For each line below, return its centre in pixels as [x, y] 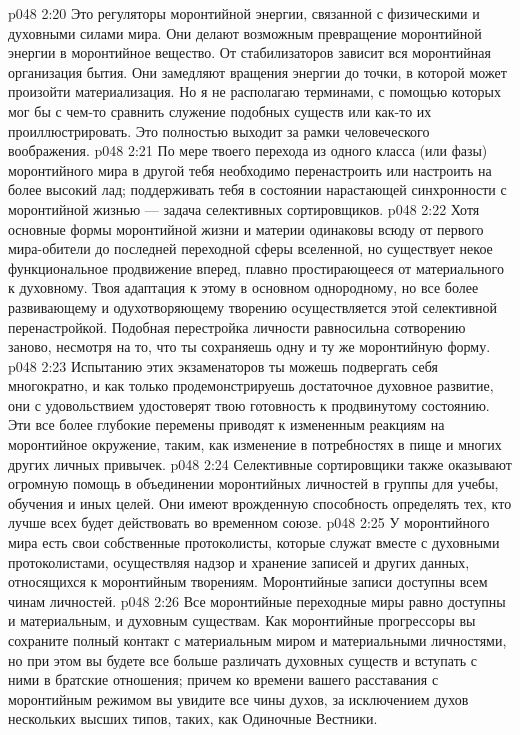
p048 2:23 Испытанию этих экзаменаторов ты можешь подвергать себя [223, 365]
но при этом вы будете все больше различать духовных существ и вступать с [243, 659]
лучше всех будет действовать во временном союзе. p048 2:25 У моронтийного [249, 522]
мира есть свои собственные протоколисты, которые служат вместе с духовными [254, 542]
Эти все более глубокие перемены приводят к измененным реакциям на [226, 424]
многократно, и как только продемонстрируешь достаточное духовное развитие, [251, 385]
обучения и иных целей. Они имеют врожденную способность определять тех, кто [260, 502]
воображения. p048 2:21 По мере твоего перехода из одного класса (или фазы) [248, 150]
